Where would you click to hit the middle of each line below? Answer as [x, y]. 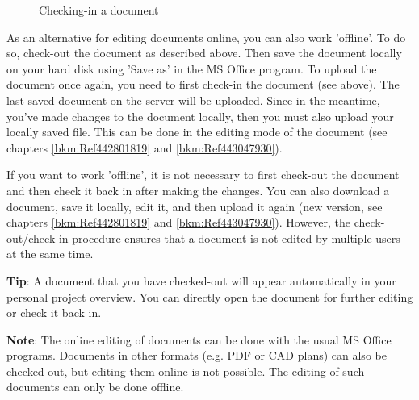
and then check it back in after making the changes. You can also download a [198, 190]
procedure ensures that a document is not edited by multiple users [236, 237]
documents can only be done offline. [95, 387]
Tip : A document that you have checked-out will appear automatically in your [201, 280]
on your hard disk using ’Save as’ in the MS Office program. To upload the [192, 68]
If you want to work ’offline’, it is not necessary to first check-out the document [203, 175]
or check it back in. [54, 312]
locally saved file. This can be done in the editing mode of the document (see [197, 132]
